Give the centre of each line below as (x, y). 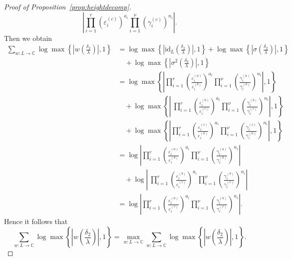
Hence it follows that (36, 221)
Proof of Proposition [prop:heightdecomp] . (68, 6)
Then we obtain (28, 38)
